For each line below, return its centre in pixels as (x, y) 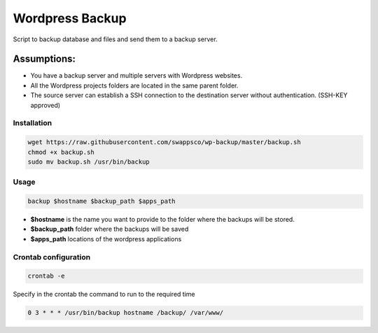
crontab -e (46, 276)
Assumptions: (44, 59)
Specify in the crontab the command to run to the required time (104, 295)
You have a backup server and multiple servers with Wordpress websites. (136, 76)
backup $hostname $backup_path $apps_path (101, 201)
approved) (45, 105)
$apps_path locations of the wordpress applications (106, 239)
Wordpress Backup (70, 18)
